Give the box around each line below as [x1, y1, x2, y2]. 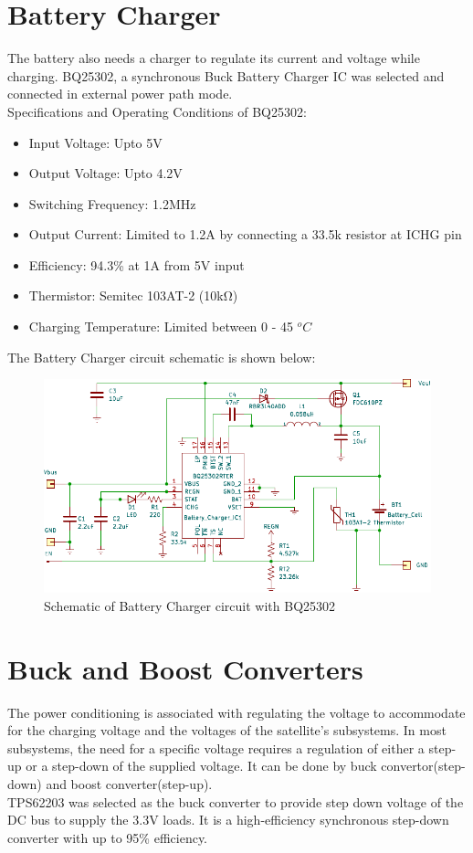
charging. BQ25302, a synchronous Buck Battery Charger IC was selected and [7, 66, 445, 85]
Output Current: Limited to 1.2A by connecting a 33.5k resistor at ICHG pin [28, 225, 462, 244]
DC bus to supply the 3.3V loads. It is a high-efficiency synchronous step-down [7, 810, 449, 829]
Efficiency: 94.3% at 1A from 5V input [28, 255, 245, 274]
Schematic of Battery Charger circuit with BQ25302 [44, 595, 336, 615]
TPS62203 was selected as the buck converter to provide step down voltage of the [7, 792, 464, 811]
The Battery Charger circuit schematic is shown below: [7, 347, 316, 366]
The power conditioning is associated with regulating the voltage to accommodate [7, 702, 466, 721]
